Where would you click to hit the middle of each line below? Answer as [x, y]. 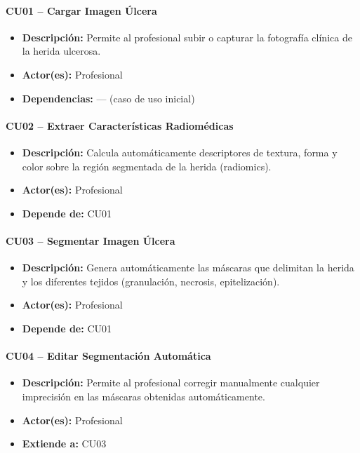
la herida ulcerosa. [61, 51]
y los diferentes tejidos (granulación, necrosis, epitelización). [151, 281]
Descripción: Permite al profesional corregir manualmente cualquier [171, 383]
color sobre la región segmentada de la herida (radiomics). [147, 166]
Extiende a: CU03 [64, 444]
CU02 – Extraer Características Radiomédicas [120, 125]
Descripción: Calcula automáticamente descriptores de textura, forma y [180, 152]
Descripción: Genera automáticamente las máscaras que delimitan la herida [188, 268]
